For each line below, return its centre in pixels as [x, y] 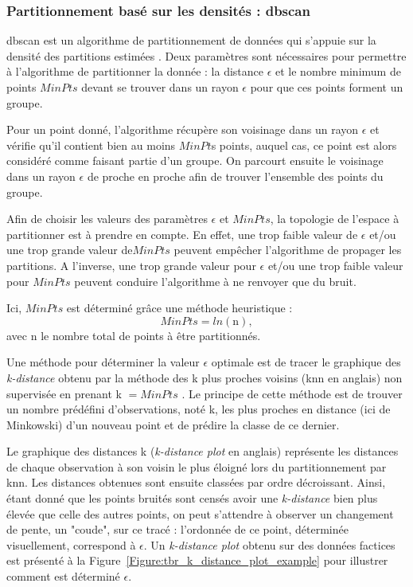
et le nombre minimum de [338, 71]
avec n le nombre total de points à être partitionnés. [134, 335]
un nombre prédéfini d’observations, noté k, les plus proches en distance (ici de [199, 409]
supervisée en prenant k [64, 393]
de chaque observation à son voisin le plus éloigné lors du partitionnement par [197, 466]
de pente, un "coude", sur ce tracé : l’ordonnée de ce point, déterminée [177, 529]
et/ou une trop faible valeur [335, 265]
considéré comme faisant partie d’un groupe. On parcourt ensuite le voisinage [195, 160]
